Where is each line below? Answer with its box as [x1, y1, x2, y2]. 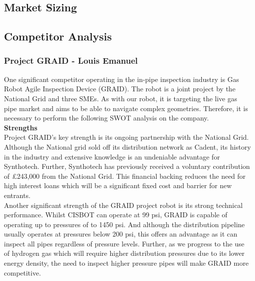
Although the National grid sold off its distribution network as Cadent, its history [4, 141, 251, 152]
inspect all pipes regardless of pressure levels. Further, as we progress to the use [4, 238, 245, 248]
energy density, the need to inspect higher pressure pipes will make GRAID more [4, 258, 249, 268]
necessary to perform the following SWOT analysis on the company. [4, 113, 209, 123]
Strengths [4, 122, 37, 132]
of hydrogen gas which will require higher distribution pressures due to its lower [4, 248, 245, 258]
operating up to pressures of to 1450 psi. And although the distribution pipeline [4, 219, 245, 229]
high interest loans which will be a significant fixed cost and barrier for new [4, 180, 232, 191]
